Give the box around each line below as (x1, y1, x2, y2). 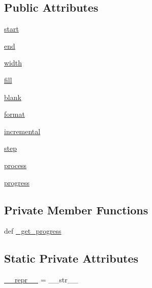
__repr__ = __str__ (4, 274, 78, 285)
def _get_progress (4, 226, 62, 236)
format (4, 109, 25, 119)
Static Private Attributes (4, 250, 139, 266)
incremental (4, 125, 41, 136)
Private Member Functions (4, 202, 148, 217)
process (4, 159, 27, 170)
